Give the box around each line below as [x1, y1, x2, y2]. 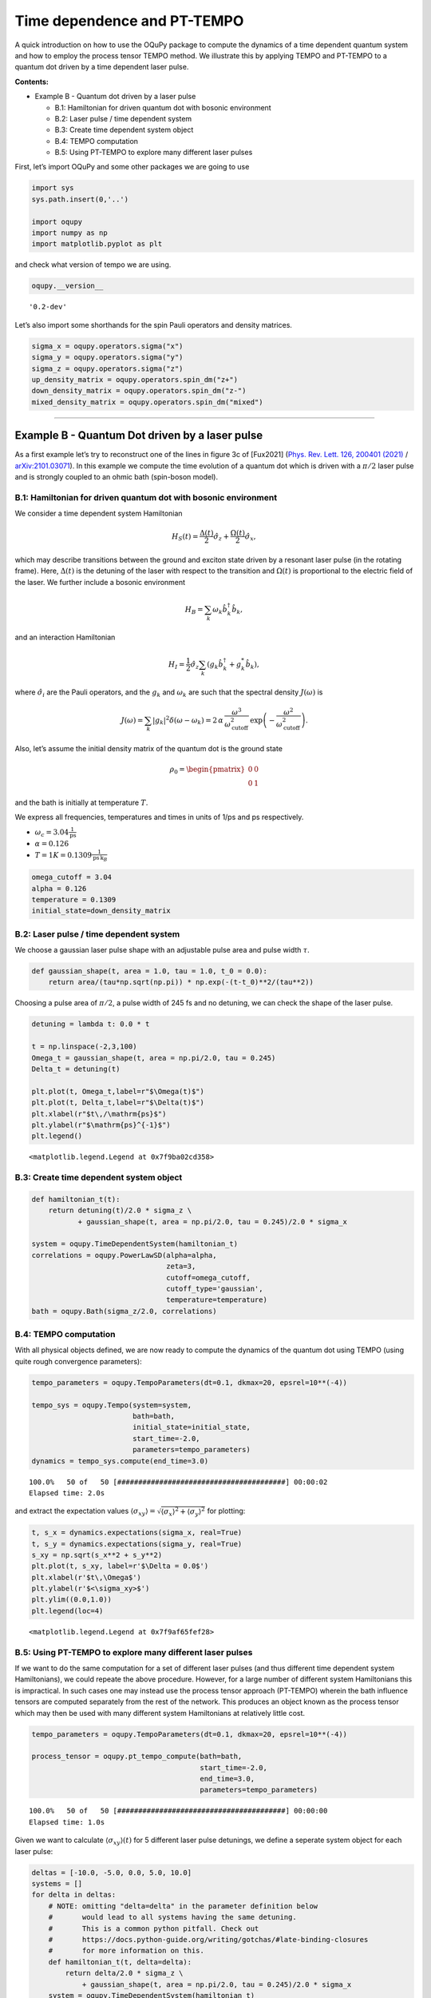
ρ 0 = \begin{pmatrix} [169, 765, 246, 775]
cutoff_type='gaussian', [166, 1284, 263, 1293]
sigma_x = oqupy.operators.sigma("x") [31, 341, 184, 351]
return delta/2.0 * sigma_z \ [65, 1968, 184, 1978]
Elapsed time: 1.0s [29, 1817, 105, 1826]
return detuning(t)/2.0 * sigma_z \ [48, 1206, 192, 1215]
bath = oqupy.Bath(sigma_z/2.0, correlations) [31, 1307, 217, 1315]
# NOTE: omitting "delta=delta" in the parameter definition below [48, 1901, 318, 1910]
